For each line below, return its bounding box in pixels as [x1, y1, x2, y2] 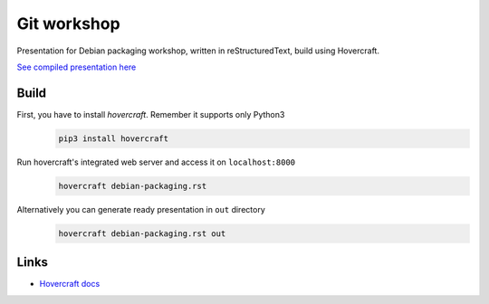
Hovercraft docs [39, 279, 101, 290]
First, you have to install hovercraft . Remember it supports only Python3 [16, 109, 285, 119]
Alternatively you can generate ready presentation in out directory [16, 204, 266, 214]
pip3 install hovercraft [58, 133, 169, 144]
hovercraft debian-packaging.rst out [58, 228, 226, 239]
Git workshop [16, 14, 121, 33]
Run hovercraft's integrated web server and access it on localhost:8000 [16, 157, 296, 167]
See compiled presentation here [16, 62, 137, 72]
